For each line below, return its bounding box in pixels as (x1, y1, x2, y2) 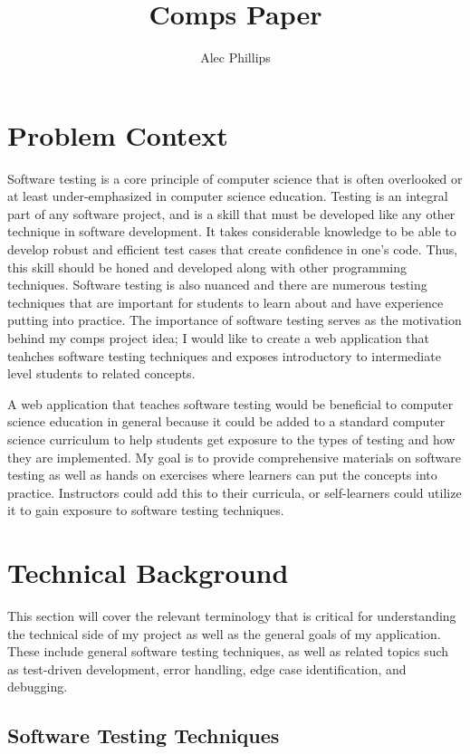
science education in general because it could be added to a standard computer (7, 412, 446, 431)
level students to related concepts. (7, 364, 196, 383)
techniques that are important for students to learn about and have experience (7, 292, 444, 311)
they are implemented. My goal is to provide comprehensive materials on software (7, 447, 461, 466)
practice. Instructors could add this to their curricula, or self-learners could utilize (7, 482, 462, 501)
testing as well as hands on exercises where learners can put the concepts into (7, 465, 437, 484)
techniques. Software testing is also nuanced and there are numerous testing (7, 275, 427, 294)
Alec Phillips (200, 48, 271, 67)
